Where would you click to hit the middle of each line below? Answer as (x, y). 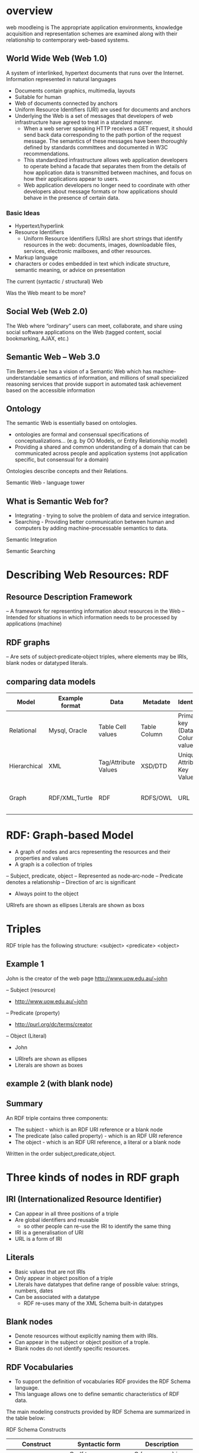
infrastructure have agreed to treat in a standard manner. (84, 122)
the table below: (26, 1418)
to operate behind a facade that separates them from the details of (105, 166)
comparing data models (51, 682)
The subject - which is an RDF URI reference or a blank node (89, 1129)
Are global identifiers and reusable (57, 1220)
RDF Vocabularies (40, 1367)
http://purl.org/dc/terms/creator (54, 1024)
